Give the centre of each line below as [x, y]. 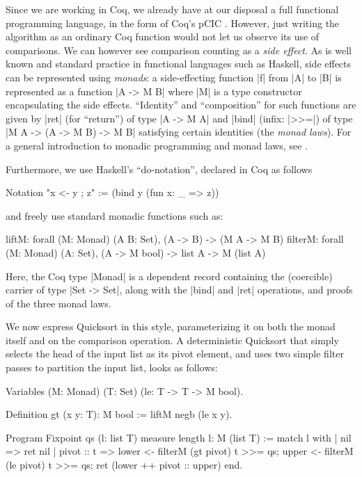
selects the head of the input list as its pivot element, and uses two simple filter [175, 354]
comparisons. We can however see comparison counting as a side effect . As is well [179, 50]
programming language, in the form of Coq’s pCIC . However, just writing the [173, 23]
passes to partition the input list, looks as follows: [112, 367]
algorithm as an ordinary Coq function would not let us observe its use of [163, 37]
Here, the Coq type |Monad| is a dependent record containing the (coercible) [169, 276]
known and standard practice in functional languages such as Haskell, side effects [179, 64]
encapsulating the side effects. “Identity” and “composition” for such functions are [181, 105]
